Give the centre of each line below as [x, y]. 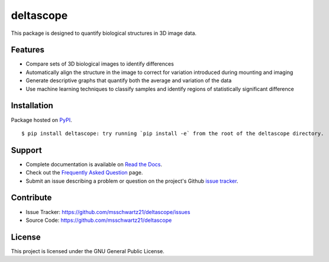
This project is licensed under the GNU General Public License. [88, 251]
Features [28, 50]
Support [26, 150]
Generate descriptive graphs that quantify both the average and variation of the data [129, 80]
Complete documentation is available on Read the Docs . [94, 164]
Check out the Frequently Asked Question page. [84, 173]
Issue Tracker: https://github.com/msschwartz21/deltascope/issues [108, 212]
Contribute [31, 198]
